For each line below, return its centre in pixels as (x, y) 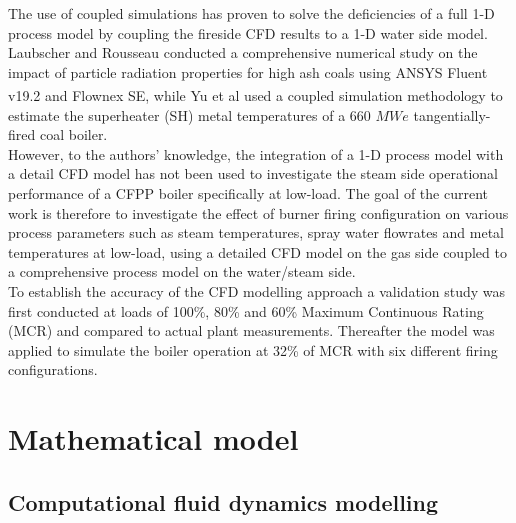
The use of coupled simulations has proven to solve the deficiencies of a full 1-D (251, 13)
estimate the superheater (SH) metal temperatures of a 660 (189, 114)
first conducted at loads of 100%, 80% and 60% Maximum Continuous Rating (246, 310)
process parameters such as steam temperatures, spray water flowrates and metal (256, 232)
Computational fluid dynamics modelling (223, 501)
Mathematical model (153, 438)
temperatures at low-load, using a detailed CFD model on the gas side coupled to (257, 251)
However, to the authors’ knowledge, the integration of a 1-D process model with (256, 153)
